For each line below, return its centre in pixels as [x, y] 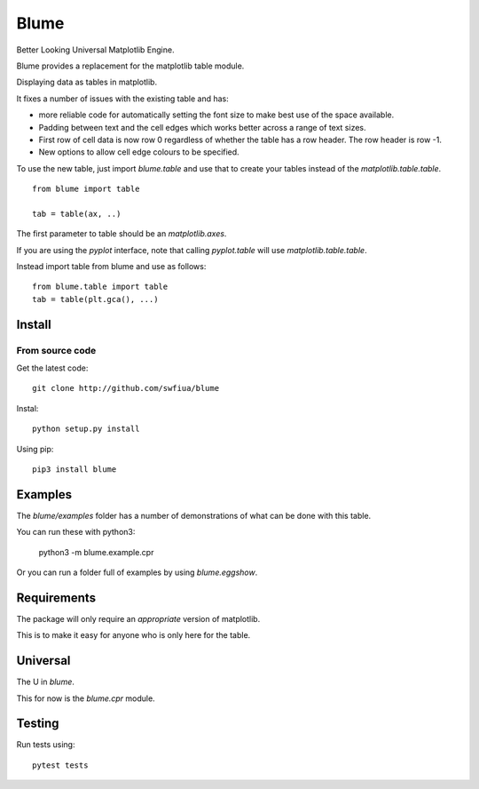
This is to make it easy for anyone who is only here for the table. [133, 635]
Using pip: [35, 449]
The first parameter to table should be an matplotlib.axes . [122, 234]
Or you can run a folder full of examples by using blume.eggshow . [137, 572]
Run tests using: [46, 745]
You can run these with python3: [76, 532]
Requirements [56, 598]
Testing [38, 724]
